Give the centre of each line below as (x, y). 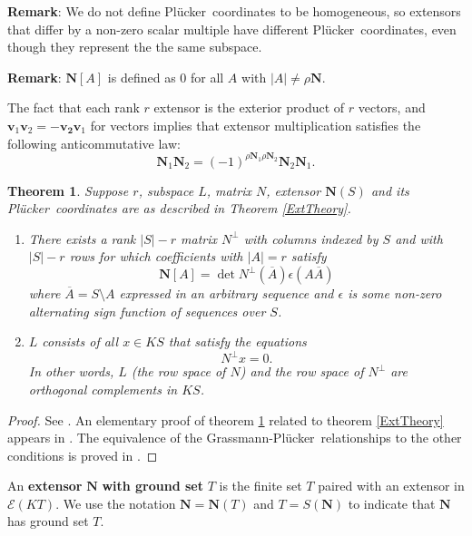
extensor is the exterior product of (249, 107)
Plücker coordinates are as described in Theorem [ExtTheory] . (179, 208)
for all (207, 77)
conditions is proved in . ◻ (83, 455)
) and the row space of (302, 371)
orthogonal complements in (103, 389)
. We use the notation (116, 503)
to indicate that (392, 503)
